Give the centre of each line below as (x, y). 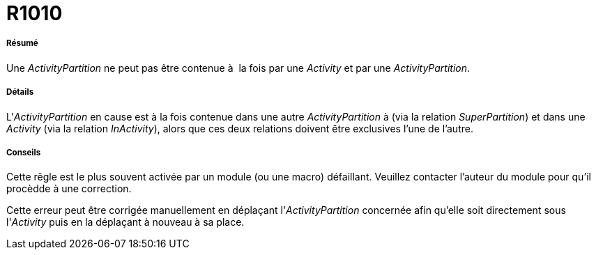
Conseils (24, 152)
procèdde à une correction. (69, 189)
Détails (20, 92)
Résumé (22, 44)
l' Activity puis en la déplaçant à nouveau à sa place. (125, 222)
